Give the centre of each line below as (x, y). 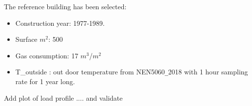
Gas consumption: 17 (47, 55)
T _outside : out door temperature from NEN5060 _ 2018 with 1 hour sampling (132, 72)
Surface (26, 39)
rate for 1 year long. (45, 81)
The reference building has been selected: (65, 6)
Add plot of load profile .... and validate (63, 97)
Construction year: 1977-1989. (60, 23)
